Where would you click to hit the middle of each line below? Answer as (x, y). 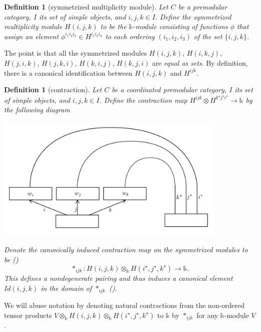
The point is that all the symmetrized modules (75, 53)
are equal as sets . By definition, (200, 62)
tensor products (28, 315)
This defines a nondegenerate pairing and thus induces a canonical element (118, 278)
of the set (208, 36)
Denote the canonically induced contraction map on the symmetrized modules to (126, 250)
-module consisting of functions (180, 26)
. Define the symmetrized (193, 16)
